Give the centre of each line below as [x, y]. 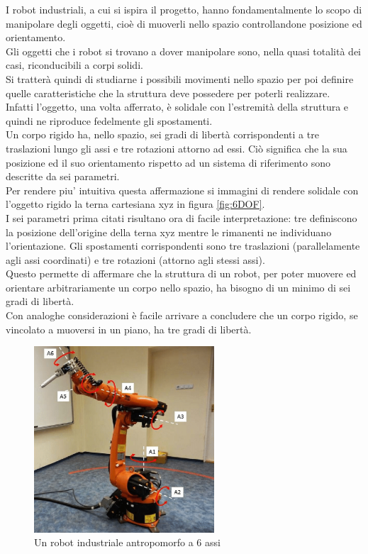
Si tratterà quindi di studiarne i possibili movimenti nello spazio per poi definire [180, 78]
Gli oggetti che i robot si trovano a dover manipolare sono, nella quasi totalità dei [183, 51]
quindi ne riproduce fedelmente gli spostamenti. [109, 120]
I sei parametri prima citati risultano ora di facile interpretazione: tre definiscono [182, 217]
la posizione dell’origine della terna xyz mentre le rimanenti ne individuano [169, 232]
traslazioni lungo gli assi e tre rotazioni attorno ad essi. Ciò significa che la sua [177, 148]
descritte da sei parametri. [63, 176]
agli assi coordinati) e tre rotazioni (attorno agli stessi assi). [135, 259]
